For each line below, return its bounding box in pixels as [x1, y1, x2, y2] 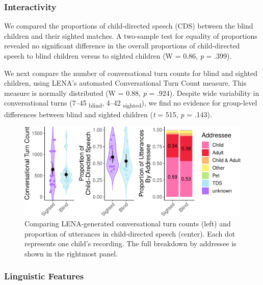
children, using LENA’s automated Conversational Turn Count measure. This [4, 77, 247, 88]
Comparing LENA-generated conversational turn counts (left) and [24, 218, 231, 229]
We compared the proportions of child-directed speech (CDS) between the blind [4, 20, 253, 31]
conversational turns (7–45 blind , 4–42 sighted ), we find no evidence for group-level [4, 97, 257, 110]
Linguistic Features [4, 270, 84, 282]
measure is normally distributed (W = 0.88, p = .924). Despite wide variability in [4, 87, 259, 98]
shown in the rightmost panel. [24, 248, 118, 258]
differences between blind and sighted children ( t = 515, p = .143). [4, 109, 212, 119]
